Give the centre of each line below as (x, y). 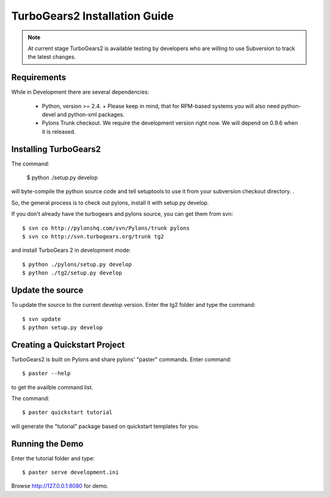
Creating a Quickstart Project (68, 344)
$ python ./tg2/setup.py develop (72, 273)
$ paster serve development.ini (71, 473)
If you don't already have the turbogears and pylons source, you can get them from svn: (122, 214)
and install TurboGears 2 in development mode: (71, 250)
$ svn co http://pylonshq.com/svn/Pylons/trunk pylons (106, 228)
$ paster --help (46, 374)
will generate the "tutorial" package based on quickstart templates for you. (105, 426)
